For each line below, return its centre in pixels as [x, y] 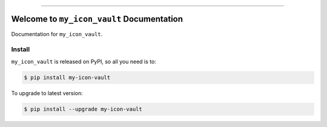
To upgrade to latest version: [47, 93]
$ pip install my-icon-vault [67, 77]
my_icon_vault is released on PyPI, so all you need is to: [84, 61]
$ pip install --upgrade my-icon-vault [83, 109]
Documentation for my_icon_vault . [57, 34]
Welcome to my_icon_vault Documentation [97, 19]
